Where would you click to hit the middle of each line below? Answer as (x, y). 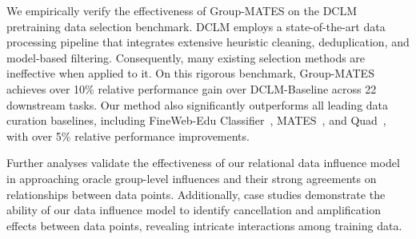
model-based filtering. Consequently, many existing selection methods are (186, 57)
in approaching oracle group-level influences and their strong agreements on (192, 178)
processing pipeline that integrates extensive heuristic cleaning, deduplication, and (208, 42)
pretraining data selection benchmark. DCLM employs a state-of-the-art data (196, 26)
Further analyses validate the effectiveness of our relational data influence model (203, 163)
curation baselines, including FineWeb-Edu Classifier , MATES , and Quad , (196, 120)
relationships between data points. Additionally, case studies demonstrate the (196, 194)
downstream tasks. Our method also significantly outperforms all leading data (198, 104)
